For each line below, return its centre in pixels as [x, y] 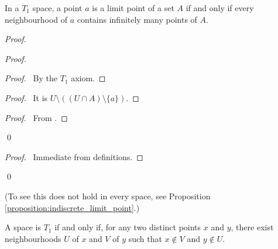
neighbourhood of [36, 19]
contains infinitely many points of [137, 19]
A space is [23, 227]
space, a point [57, 8]
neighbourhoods [33, 238]
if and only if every [220, 8]
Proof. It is [26, 97]
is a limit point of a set [133, 8]
